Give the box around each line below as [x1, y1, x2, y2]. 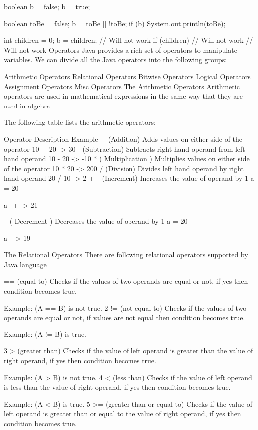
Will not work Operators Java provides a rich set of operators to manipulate [4, 44, 237, 55]
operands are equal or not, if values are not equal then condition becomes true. [4, 312, 245, 322]
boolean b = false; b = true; [4, 1, 90, 11]
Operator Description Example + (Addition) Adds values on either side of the [4, 133, 243, 144]
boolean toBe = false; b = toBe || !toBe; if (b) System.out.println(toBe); [4, 18, 226, 28]
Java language [4, 259, 47, 269]
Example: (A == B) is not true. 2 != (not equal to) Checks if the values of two [4, 302, 247, 313]
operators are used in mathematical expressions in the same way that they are [4, 91, 243, 101]
